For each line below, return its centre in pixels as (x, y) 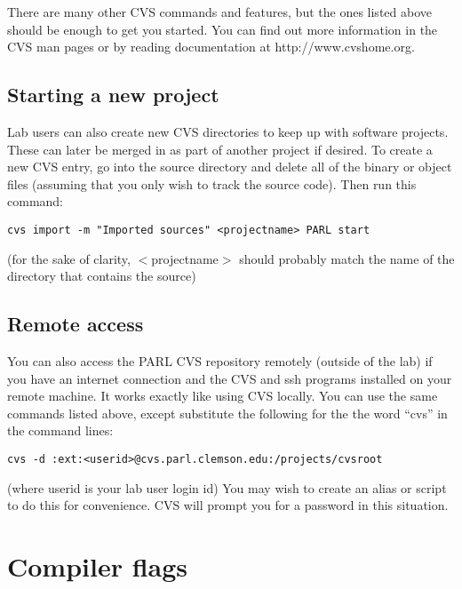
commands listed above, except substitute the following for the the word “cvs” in (227, 413)
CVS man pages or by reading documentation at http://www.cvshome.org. (211, 47)
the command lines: (60, 430)
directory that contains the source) (102, 276)
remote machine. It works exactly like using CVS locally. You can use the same (223, 396)
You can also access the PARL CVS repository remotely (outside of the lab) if (220, 361)
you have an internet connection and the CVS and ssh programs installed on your (230, 378)
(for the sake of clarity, (69, 258)
